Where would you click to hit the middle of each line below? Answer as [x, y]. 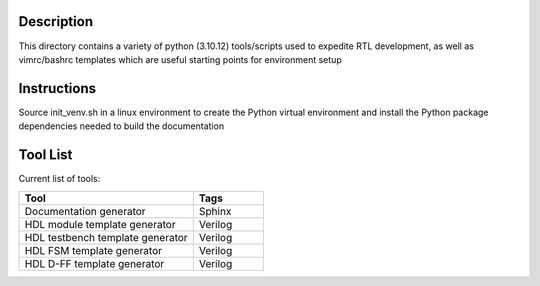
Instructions [57, 88]
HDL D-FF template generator [94, 263]
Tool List [45, 155]
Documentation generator [85, 211]
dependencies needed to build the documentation [121, 126]
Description [56, 21]
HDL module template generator [100, 224]
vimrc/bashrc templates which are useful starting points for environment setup [180, 59]
